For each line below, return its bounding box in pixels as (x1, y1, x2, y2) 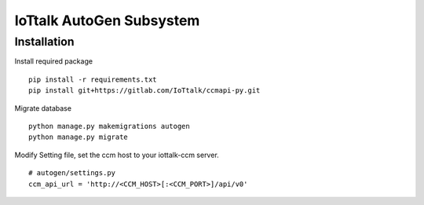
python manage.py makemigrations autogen (28, 122, 190, 130)
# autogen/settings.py (28, 169, 116, 178)
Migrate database (14, 103, 72, 113)
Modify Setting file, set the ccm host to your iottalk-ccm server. (14, 150, 219, 159)
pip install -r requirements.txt (28, 75, 157, 84)
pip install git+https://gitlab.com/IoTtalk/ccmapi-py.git (28, 86, 261, 95)
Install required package (14, 57, 93, 66)
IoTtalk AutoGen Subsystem (14, 12, 200, 29)
